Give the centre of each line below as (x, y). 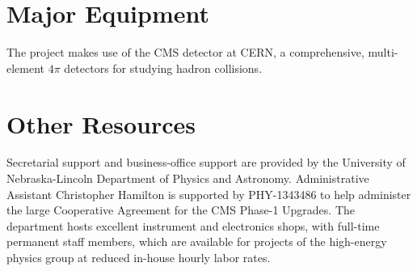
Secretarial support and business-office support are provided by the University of (206, 162)
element (26, 68)
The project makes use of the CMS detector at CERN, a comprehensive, (185, 52)
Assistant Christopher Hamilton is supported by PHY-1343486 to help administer (209, 194)
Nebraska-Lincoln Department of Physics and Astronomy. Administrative (188, 178)
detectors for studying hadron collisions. (163, 68)
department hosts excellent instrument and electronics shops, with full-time (193, 225)
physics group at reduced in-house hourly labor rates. (139, 257)
